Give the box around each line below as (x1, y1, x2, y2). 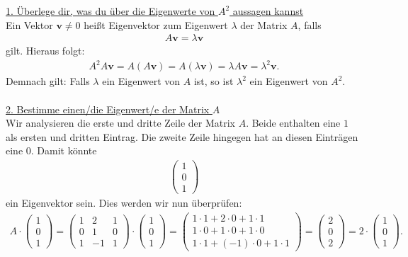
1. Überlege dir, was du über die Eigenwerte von (6, 4, 215, 18)
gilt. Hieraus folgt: (6, 43, 85, 58)
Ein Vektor (6, 17, 53, 32)
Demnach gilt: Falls (6, 74, 90, 88)
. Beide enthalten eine (246, 115, 341, 130)
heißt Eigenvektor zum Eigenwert (84, 17, 228, 32)
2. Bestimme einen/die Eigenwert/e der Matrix (6, 101, 210, 116)
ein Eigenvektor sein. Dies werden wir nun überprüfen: (6, 195, 242, 210)
